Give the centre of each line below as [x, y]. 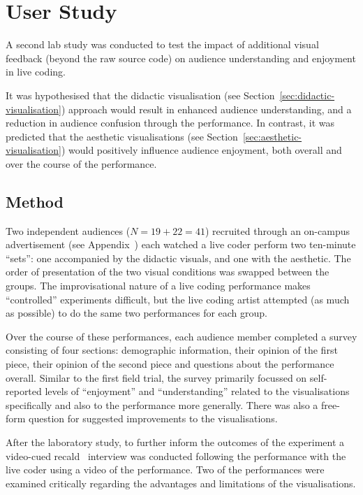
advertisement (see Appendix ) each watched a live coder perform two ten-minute [181, 244]
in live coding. [36, 72]
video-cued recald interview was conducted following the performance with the [176, 455]
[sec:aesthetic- [272, 136]
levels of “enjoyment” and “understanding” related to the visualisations [197, 391]
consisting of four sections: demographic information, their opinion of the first [172, 350]
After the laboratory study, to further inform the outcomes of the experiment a [175, 442]
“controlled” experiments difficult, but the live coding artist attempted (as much [178, 299]
